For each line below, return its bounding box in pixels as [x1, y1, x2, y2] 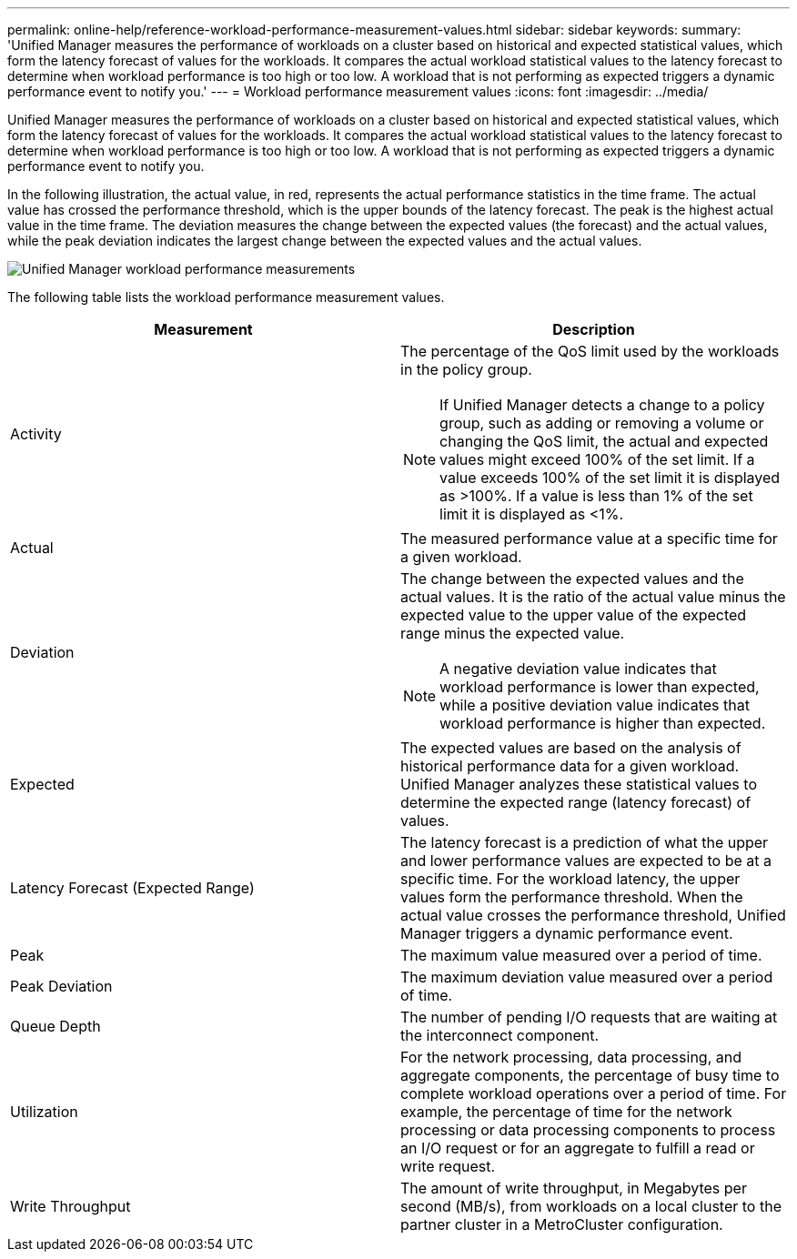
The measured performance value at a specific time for [400, 529, 778, 548]
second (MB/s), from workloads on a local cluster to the [400, 1197, 782, 1215]
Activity [10, 425, 62, 443]
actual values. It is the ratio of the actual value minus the [400, 588, 786, 606]
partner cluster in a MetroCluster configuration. [400, 1215, 723, 1234]
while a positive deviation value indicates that [439, 696, 750, 714]
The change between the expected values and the [400, 569, 744, 588]
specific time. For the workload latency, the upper [400, 870, 741, 888]
